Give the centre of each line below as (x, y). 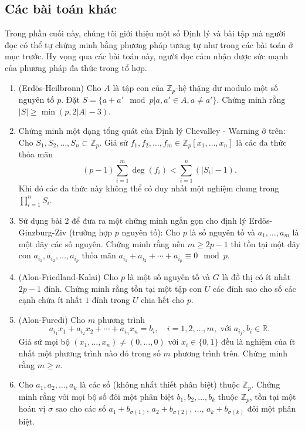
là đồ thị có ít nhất (256, 277)
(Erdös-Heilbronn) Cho (60, 87)
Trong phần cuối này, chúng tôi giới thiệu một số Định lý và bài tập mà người (145, 33)
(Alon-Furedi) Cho (52, 319)
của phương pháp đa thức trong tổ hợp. (76, 67)
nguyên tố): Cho (151, 232)
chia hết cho (163, 300)
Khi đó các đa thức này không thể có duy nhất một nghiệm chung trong (149, 188)
